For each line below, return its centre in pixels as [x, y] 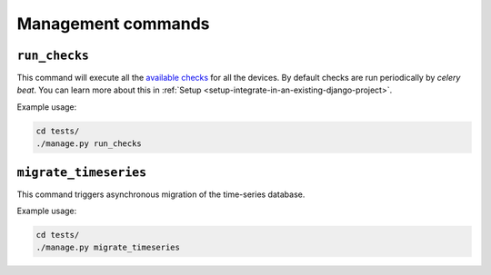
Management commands [113, 24]
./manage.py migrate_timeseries [108, 248]
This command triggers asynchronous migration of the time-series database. [161, 194]
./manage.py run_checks [89, 144]
